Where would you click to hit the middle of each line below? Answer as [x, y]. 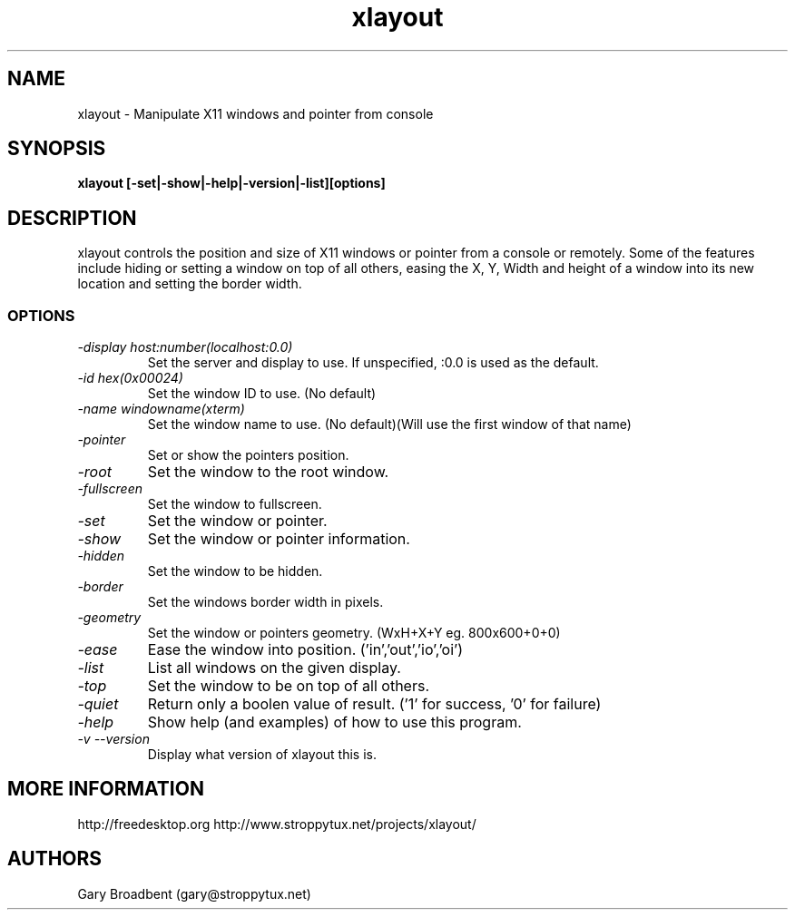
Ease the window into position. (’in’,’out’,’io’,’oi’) [305, 650]
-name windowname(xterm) [161, 409]
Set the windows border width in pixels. [265, 602]
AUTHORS [55, 859]
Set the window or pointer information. [279, 539]
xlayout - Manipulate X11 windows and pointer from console [255, 113]
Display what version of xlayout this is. [262, 755]
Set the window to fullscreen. [235, 504]
